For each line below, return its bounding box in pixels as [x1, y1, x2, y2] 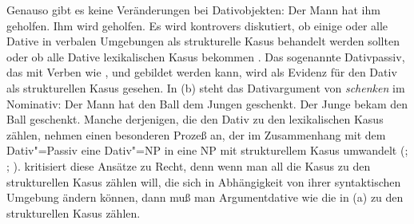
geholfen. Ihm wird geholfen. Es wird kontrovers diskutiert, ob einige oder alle [6, 17, 388, 33]
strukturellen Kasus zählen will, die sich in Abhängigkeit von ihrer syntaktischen [6, 173, 401, 190]
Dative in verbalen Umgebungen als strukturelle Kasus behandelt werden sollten [6, 33, 400, 49]
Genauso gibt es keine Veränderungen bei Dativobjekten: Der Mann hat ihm [6, 2, 380, 18]
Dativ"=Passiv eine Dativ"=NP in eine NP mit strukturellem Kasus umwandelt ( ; [6, 142, 408, 159]
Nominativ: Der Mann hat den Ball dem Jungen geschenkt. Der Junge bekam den [6, 95, 408, 112]
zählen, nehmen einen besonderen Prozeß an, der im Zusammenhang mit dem [6, 126, 386, 143]
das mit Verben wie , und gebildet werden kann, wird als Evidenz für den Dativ [6, 64, 397, 81]
